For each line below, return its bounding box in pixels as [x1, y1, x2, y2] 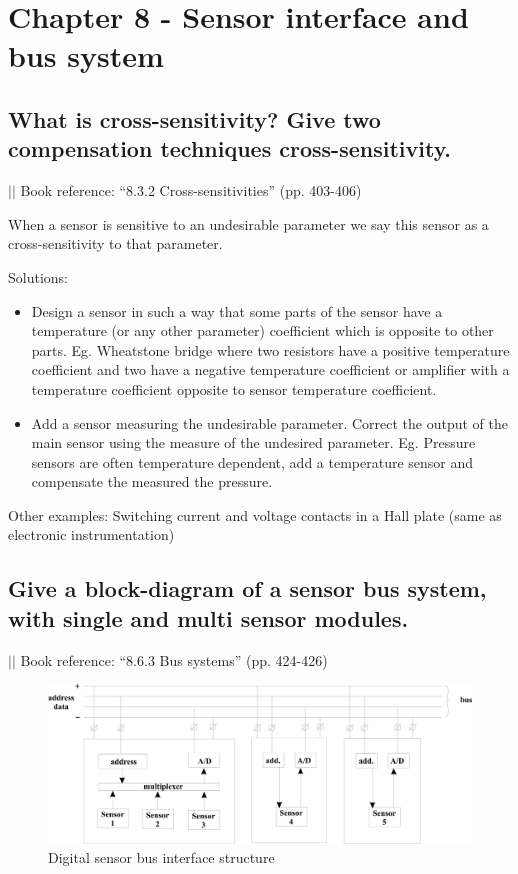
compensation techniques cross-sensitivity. [8, 133, 452, 164]
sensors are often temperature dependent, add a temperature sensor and [31, 451, 474, 472]
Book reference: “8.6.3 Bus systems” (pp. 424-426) [20, 649, 328, 670]
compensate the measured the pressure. [31, 471, 273, 492]
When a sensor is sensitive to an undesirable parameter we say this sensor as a [8, 213, 489, 234]
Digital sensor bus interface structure [48, 847, 275, 868]
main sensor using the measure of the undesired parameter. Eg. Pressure [31, 432, 476, 453]
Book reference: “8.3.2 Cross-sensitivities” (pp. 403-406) [20, 180, 362, 201]
